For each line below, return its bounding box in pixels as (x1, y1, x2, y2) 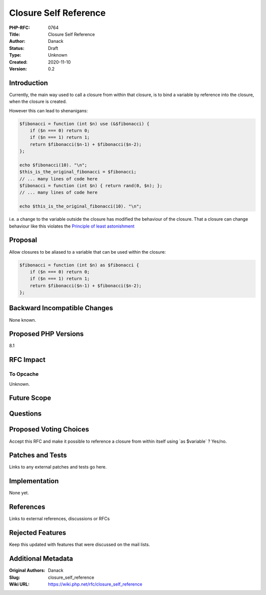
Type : (9, 52, 22, 58)
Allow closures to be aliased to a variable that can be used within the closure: (9, 249, 166, 255)
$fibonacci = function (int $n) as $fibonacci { (19, 262, 139, 268)
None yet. (9, 490, 29, 496)
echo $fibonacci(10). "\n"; (19, 162, 87, 167)
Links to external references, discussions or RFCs (9, 516, 110, 522)
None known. (9, 317, 36, 323)
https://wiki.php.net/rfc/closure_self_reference (48, 581, 142, 587)
